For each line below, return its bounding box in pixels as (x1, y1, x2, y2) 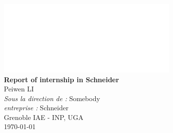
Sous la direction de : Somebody (4, 93, 100, 103)
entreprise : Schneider (4, 103, 69, 113)
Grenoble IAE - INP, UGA (4, 112, 84, 122)
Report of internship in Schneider (4, 74, 119, 84)
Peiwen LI (4, 84, 34, 94)
